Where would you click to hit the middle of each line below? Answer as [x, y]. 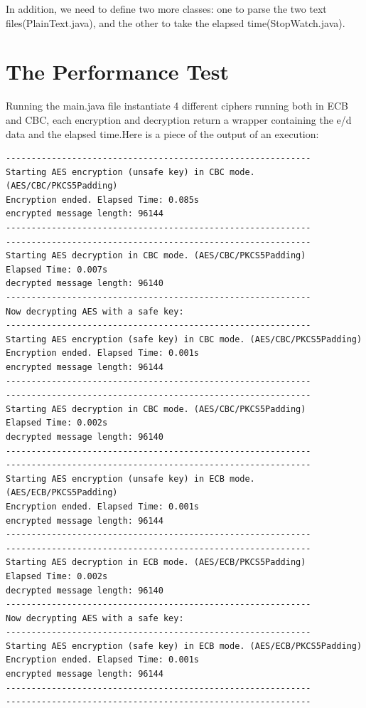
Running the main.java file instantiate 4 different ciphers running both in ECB [177, 106]
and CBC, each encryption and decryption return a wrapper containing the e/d [179, 119]
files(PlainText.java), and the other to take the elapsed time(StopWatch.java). [176, 22]
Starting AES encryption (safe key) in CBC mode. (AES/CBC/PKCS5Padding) [184, 339]
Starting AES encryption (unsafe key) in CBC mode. [130, 172]
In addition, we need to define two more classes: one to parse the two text [166, 9]
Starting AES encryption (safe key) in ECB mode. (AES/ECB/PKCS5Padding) [184, 646]
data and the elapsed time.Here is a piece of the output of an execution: [162, 133]
